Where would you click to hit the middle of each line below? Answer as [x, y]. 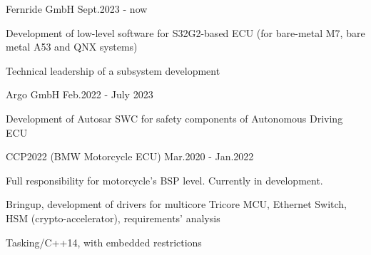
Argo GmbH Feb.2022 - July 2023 [80, 94]
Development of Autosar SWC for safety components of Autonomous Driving [174, 118]
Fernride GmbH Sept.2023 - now [77, 9]
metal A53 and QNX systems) [72, 47]
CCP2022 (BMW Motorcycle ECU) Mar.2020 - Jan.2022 [130, 156]
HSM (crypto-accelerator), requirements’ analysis [113, 218]
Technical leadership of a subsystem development [113, 70]
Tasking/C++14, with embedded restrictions [104, 242]
